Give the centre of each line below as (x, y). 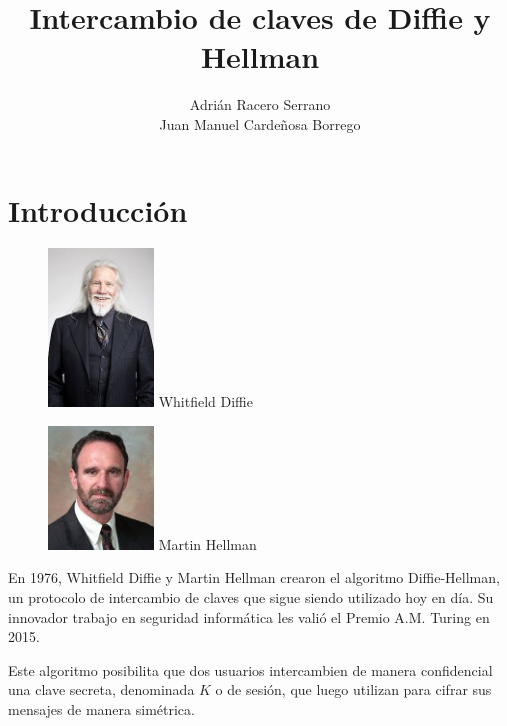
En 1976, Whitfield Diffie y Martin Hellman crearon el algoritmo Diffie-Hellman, (254, 577)
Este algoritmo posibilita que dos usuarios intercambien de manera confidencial (250, 669)
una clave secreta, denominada (101, 689)
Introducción (98, 209)
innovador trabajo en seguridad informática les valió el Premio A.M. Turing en (249, 616)
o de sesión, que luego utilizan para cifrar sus (353, 689)
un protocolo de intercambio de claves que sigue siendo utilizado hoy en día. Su (251, 597)
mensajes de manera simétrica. (101, 709)
